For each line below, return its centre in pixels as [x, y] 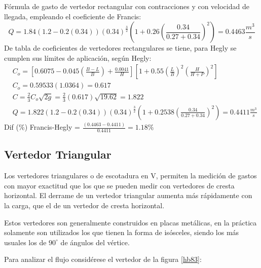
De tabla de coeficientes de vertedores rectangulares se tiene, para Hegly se [120, 48]
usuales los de [25, 242]
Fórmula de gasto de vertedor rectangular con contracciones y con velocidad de [127, 6]
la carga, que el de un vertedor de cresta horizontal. [84, 205]
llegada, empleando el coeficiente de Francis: [73, 16]
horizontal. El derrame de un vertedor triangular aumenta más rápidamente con [128, 195]
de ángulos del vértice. [95, 242]
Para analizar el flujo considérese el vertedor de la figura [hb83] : [103, 259]
